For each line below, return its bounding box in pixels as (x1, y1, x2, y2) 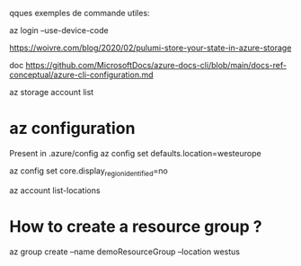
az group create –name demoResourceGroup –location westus (9, 246, 241, 257)
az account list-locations (9, 184, 101, 196)
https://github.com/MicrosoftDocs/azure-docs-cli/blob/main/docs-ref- (25, 60, 288, 70)
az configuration (9, 119, 136, 138)
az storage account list (9, 87, 94, 97)
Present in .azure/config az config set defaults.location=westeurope (9, 147, 262, 158)
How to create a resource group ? (9, 216, 262, 236)
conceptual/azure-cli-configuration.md (9, 69, 155, 80)
